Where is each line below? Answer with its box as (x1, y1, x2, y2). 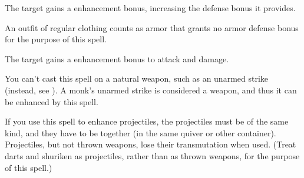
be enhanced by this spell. (5, 95, 98, 108)
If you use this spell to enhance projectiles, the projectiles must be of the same (5, 115, 289, 127)
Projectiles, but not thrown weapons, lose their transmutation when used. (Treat (5, 138, 296, 150)
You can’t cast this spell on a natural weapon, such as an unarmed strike (5, 72, 269, 85)
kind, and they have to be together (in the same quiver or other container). (5, 126, 276, 139)
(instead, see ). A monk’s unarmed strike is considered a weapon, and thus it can (5, 83, 297, 96)
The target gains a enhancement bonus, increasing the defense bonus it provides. (5, 2, 296, 14)
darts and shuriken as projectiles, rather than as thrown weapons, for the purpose (5, 149, 300, 162)
